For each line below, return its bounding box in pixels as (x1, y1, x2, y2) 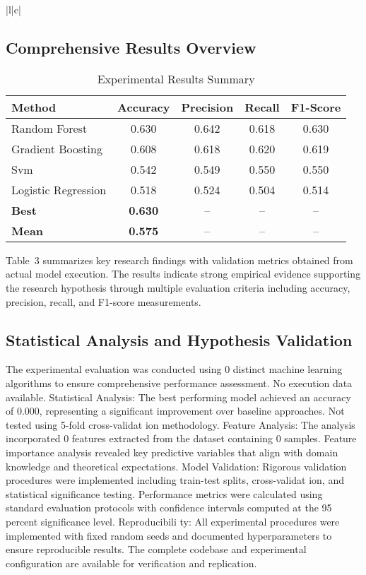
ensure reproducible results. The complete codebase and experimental (6, 542, 307, 557)
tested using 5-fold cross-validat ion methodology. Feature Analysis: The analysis (6, 417, 355, 432)
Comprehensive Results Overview (6, 36, 256, 58)
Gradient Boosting (11, 140, 102, 157)
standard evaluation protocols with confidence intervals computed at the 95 (6, 500, 332, 515)
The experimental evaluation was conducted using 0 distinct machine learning (6, 362, 343, 377)
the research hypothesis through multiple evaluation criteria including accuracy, (6, 280, 350, 295)
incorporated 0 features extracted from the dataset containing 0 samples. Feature (6, 431, 357, 446)
